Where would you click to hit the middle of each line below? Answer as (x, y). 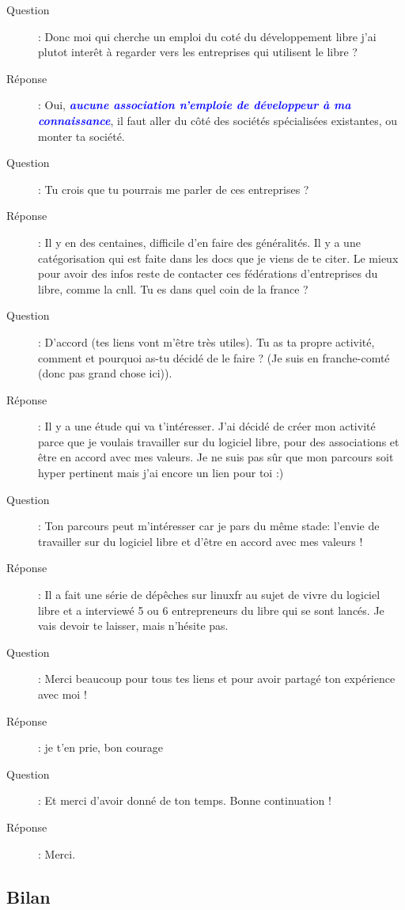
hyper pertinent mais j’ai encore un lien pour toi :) (161, 473)
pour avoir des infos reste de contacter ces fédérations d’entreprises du (208, 273)
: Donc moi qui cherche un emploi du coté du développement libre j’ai (207, 36)
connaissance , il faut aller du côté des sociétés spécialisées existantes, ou (218, 120)
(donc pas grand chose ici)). (105, 373)
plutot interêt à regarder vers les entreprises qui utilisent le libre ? (198, 52)
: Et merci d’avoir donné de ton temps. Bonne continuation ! (185, 800)
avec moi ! (62, 694)
